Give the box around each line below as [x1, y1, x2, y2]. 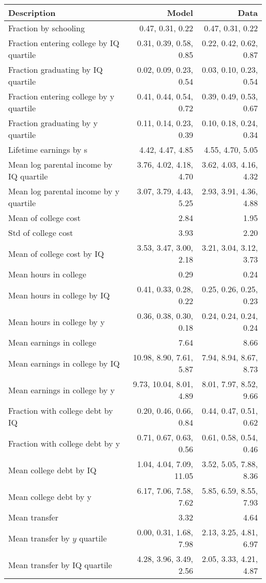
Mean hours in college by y [8, 315, 105, 328]
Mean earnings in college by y [8, 384, 115, 396]
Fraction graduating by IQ [8, 64, 103, 75]
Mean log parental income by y [8, 185, 120, 197]
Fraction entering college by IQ [8, 37, 120, 49]
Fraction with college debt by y [8, 437, 120, 449]
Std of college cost [8, 227, 73, 238]
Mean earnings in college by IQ [8, 357, 120, 369]
